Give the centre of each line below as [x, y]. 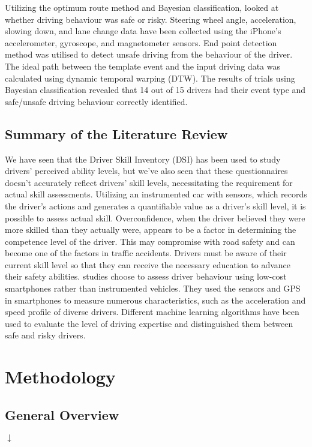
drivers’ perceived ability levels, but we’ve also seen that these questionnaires [146, 171]
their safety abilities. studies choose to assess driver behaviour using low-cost [146, 276]
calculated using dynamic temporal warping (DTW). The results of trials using [150, 78]
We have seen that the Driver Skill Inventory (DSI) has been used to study [143, 159]
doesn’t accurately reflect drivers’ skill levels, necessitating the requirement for [149, 182]
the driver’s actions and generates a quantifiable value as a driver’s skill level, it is [155, 205]
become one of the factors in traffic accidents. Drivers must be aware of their [146, 253]
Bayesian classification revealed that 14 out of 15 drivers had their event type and [155, 90]
